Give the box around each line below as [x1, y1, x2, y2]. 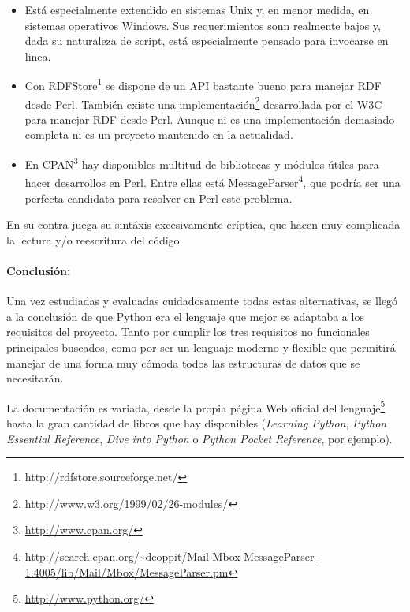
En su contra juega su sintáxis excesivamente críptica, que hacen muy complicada [6, 216, 401, 233]
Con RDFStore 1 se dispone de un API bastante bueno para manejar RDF [24, 75, 382, 94]
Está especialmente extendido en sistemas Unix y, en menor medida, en [24, 2, 370, 17]
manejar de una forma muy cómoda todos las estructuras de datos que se [6, 354, 360, 371]
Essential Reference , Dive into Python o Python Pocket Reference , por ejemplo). [6, 430, 393, 446]
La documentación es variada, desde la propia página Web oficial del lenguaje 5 [6, 397, 386, 416]
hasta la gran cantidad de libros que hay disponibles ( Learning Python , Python [6, 414, 387, 431]
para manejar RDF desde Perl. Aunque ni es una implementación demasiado [24, 110, 395, 127]
